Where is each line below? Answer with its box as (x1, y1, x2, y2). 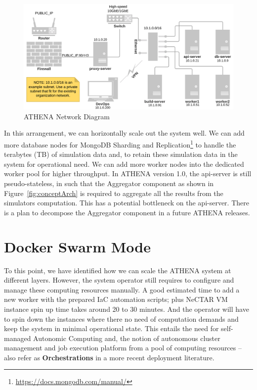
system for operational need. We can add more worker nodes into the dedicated (4, 158, 244, 169)
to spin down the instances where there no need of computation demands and (4, 313, 239, 324)
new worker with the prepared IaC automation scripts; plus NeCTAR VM (4, 294, 228, 304)
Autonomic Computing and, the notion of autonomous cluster (33, 333, 220, 343)
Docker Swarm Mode (4, 236, 151, 256)
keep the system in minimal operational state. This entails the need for (4, 323, 219, 334)
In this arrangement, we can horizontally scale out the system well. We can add (4, 128, 245, 138)
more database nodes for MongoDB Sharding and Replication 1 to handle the (4, 138, 236, 149)
